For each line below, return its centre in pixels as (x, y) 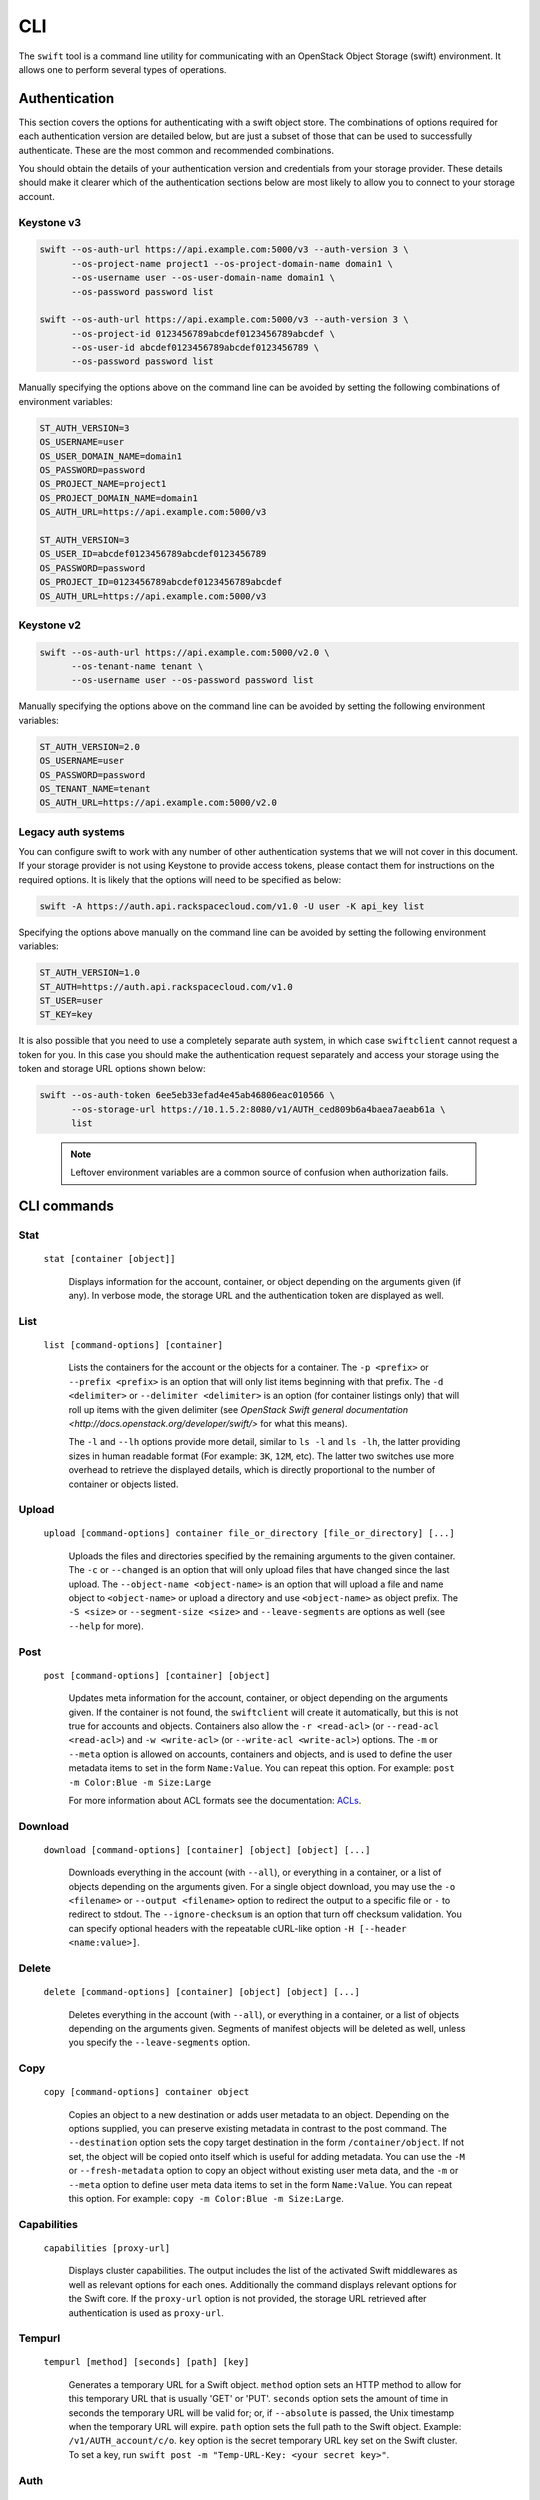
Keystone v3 (50, 222)
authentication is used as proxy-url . (146, 2312)
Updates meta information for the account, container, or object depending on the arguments (258, 1698)
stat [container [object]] (109, 1259)
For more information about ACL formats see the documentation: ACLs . (215, 1800)
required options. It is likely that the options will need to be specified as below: (180, 879)
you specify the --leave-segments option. (159, 2042)
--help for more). (106, 1626)
